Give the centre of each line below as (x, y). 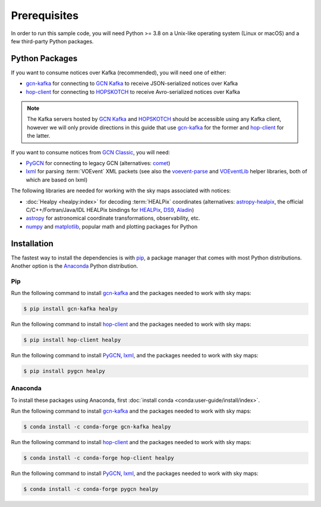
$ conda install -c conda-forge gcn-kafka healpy (97, 427)
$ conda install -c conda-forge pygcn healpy (91, 489)
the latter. (39, 136)
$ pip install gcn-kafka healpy (71, 309)
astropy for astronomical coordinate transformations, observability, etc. (113, 218)
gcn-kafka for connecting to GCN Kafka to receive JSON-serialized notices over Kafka (132, 84)
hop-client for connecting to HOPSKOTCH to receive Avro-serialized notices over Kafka (133, 91)
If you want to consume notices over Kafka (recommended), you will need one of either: (119, 72)
